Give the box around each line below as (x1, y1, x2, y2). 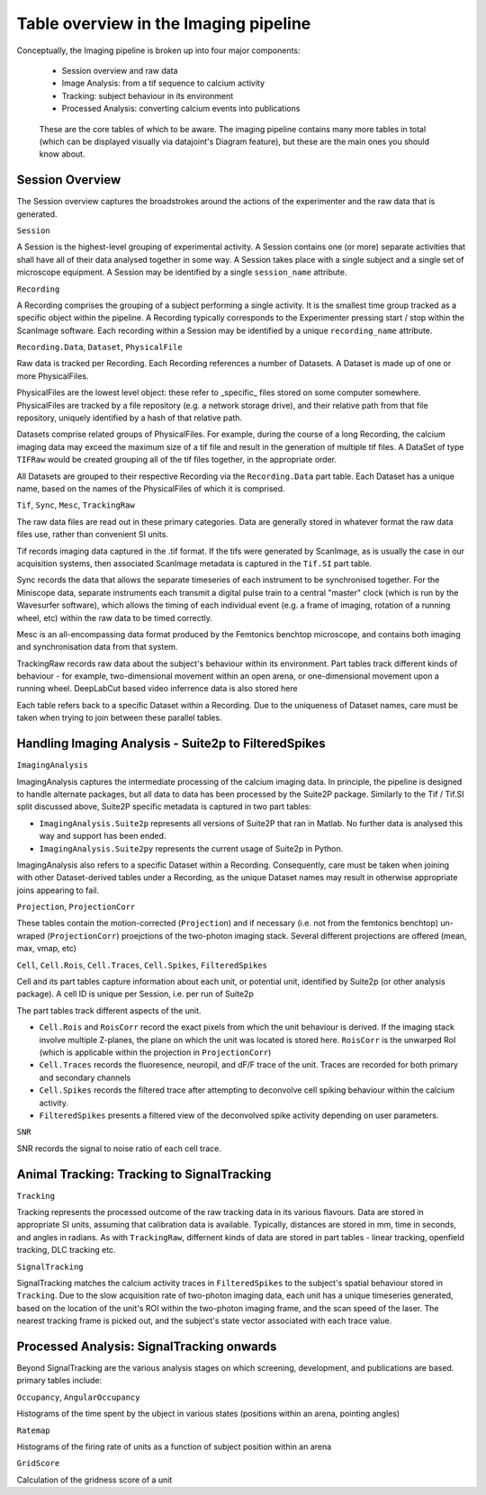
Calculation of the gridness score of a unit (16, 1474, 173, 1485)
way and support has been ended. (39, 831, 166, 842)
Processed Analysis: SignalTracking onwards (16, 1338, 277, 1354)
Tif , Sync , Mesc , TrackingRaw (16, 500, 135, 510)
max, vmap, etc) (16, 943, 76, 954)
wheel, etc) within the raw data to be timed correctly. (16, 612, 213, 623)
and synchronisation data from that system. (16, 642, 178, 653)
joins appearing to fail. (16, 885, 99, 896)
